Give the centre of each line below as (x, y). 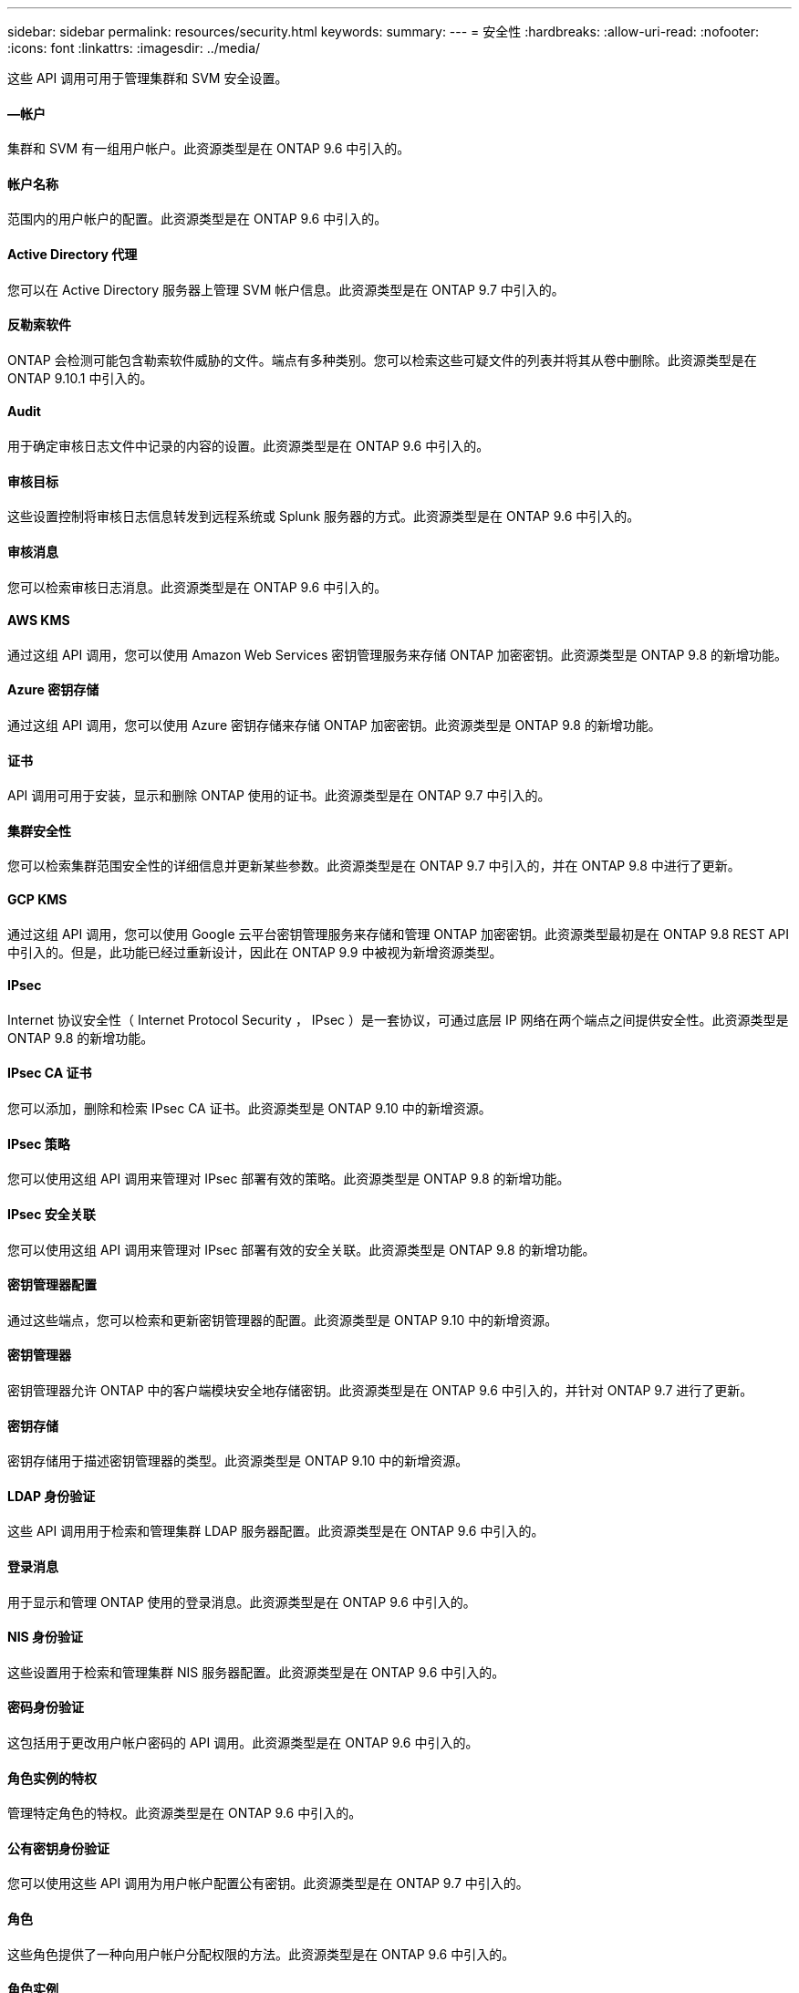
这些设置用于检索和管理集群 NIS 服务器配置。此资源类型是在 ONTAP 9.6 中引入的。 (256, 1672)
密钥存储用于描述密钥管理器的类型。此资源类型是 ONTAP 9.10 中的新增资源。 (238, 1461)
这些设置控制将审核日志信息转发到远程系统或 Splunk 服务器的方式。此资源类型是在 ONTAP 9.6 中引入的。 (324, 517)
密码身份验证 (46, 1707)
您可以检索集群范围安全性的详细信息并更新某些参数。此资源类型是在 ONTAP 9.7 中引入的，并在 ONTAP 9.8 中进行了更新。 (374, 866)
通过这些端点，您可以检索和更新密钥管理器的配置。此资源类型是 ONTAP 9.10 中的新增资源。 (283, 1320)
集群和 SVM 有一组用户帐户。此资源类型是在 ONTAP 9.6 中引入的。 (209, 149)
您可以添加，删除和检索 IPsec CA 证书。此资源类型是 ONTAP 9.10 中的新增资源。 (249, 1109)
